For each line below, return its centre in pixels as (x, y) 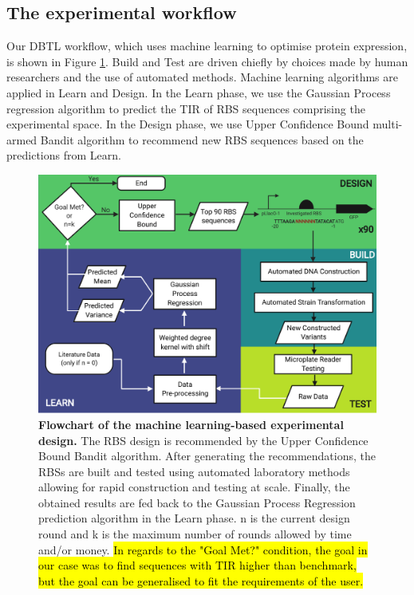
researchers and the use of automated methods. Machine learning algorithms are (202, 77)
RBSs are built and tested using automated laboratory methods (194, 471)
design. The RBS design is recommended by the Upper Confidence (203, 440)
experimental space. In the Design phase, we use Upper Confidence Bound (188, 124)
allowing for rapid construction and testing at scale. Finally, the (194, 487)
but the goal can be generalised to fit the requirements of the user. (201, 580)
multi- (388, 124)
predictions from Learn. (64, 155)
